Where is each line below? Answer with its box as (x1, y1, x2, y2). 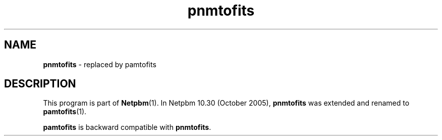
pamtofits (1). (43, 107, 87, 116)
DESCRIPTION (4, 77, 76, 90)
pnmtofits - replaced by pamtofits (43, 60, 156, 69)
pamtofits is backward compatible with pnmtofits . (43, 123, 211, 132)
